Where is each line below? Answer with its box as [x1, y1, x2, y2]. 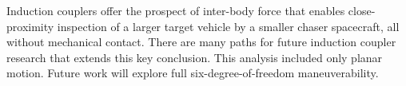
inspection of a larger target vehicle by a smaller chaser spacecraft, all [57, 18, 400, 34]
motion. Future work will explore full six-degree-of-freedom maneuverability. [6, 64, 379, 81]
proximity [6, 18, 54, 34]
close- [348, 2, 376, 18]
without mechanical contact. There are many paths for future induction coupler [6, 33, 396, 50]
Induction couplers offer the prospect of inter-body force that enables [6, 2, 345, 18]
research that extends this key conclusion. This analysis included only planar [6, 49, 383, 65]
